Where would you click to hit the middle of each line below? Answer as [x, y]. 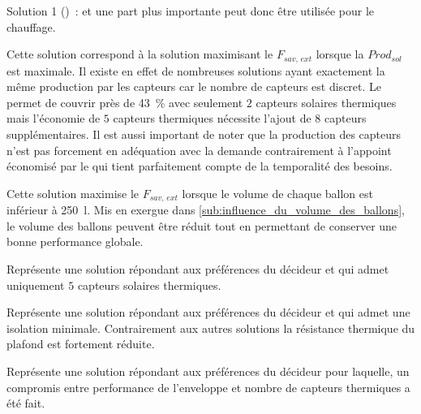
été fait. [26, 403]
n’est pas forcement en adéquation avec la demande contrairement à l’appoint [199, 150]
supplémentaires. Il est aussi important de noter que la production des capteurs [204, 134]
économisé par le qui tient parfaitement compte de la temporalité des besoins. [200, 166]
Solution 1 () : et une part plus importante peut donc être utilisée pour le [191, 11]
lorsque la [340, 54]
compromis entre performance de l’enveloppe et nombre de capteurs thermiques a [208, 387]
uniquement [36, 285]
